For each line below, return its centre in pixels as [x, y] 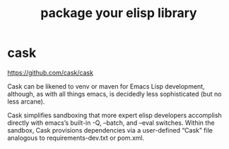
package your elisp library [119, 13]
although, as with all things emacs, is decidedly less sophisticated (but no [114, 94]
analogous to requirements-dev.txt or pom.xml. [76, 138]
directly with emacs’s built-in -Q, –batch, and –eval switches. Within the [111, 123]
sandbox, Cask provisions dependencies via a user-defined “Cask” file [110, 130]
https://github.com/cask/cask [51, 72]
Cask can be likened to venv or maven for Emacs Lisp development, [106, 86]
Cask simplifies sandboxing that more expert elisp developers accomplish [115, 115]
